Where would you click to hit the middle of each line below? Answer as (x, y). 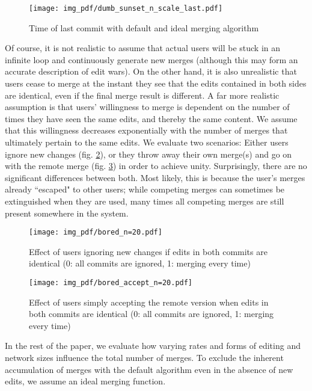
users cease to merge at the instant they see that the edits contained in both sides (156, 83)
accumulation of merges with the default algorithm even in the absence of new (149, 369)
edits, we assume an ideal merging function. (85, 381)
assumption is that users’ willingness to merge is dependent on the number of (147, 107)
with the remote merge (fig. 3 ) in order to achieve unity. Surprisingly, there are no (156, 166)
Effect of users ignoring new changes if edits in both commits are (148, 251)
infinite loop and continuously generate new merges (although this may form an (151, 59)
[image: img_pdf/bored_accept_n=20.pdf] (111, 283)
